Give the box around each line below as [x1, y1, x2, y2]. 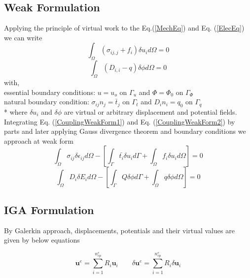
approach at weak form [4, 135, 73, 146]
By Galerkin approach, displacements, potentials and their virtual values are [4, 225, 235, 235]
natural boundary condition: [4, 96, 89, 107]
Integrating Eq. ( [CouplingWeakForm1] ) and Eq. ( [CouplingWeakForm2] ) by [4, 116, 235, 126]
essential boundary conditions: [4, 87, 96, 97]
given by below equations [4, 235, 80, 245]
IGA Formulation [4, 202, 94, 217]
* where [4, 106, 28, 117]
